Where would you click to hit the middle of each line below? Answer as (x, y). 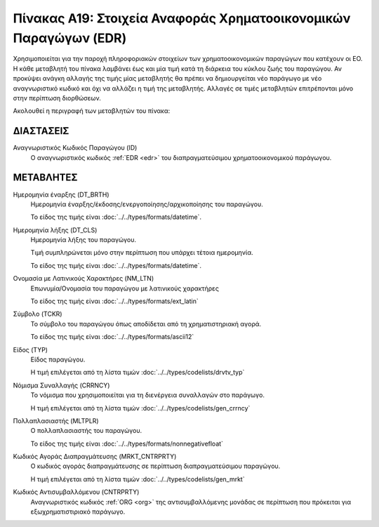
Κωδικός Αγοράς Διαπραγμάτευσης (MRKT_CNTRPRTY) (95, 457)
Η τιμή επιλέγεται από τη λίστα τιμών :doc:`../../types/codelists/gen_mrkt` (138, 479)
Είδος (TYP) (31, 349)
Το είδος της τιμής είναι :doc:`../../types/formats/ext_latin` (115, 301)
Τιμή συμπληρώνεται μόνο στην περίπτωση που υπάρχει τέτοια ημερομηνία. (142, 253)
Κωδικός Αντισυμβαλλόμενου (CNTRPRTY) (76, 492)
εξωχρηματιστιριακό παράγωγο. (78, 512)
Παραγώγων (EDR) (70, 38)
